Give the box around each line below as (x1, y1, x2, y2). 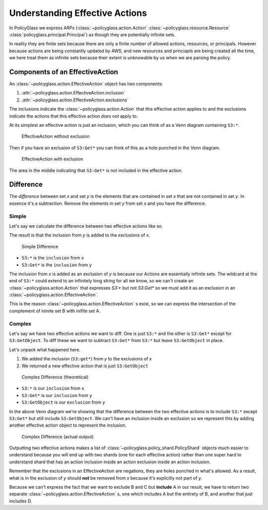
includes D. (9, 498, 32, 504)
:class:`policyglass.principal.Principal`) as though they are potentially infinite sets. (9, 31, 176, 37)
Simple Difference (21, 244, 59, 250)
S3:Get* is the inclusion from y (21, 261, 92, 268)
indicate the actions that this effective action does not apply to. (9, 113, 138, 119)
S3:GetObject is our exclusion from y (21, 399, 105, 405)
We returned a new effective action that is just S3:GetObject (21, 363, 148, 369)
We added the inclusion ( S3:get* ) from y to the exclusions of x (21, 356, 152, 362)
